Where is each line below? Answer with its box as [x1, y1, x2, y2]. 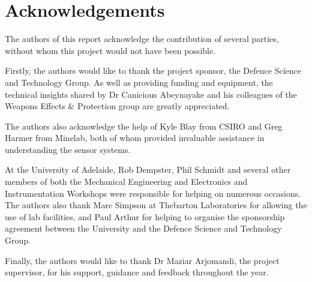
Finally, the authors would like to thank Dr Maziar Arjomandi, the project [5, 254, 280, 266]
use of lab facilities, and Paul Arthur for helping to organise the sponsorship [5, 210, 285, 223]
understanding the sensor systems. [5, 143, 131, 155]
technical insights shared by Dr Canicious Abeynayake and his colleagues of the [5, 88, 297, 100]
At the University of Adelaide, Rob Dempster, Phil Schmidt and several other [5, 163, 291, 176]
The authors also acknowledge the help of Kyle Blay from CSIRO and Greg [5, 119, 283, 132]
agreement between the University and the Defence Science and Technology [5, 222, 282, 235]
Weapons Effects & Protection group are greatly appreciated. [5, 100, 230, 112]
